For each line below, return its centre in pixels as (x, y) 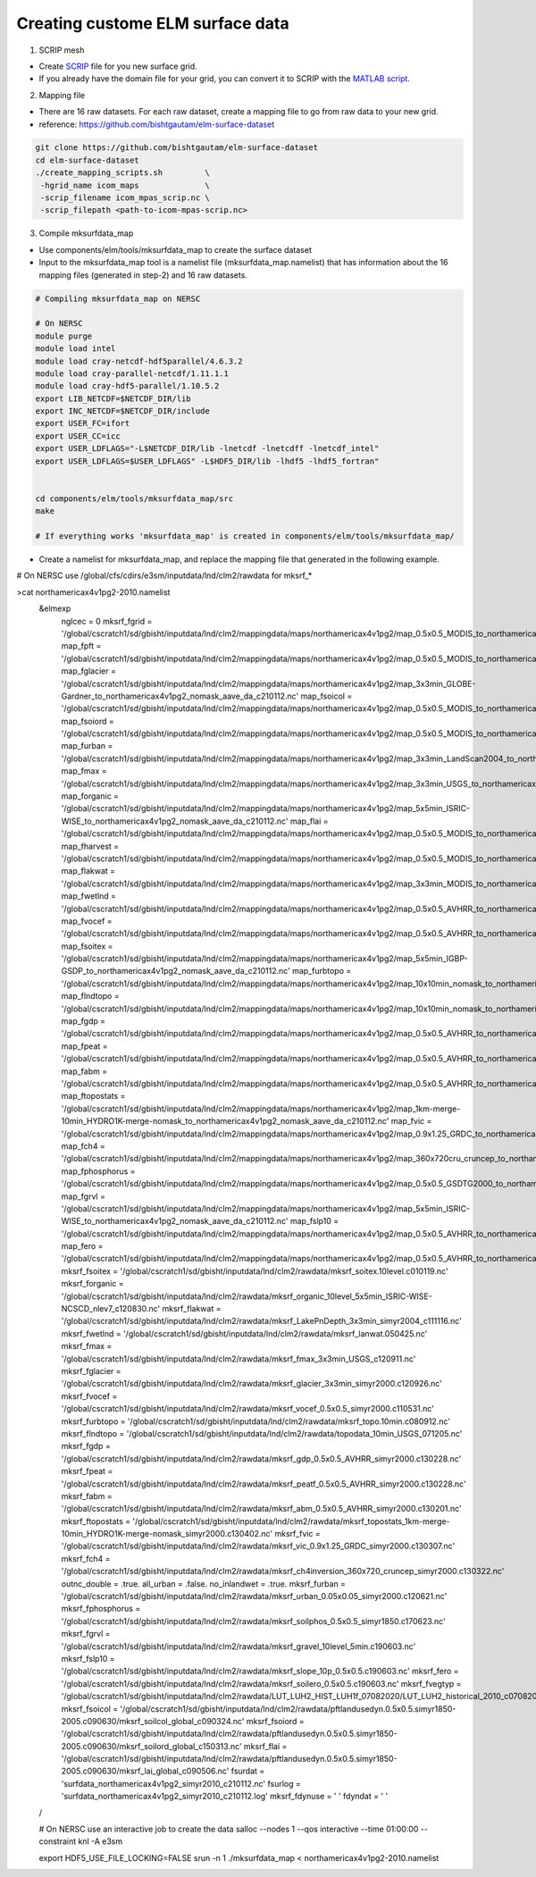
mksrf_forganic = (92, 1284)
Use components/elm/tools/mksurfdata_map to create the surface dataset (175, 249)
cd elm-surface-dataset (88, 160)
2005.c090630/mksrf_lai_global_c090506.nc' (145, 1771)
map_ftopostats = (93, 1096)
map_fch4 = (84, 1146)
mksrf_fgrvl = (86, 1634)
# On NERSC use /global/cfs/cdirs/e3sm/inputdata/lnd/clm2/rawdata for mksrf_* (164, 575)
